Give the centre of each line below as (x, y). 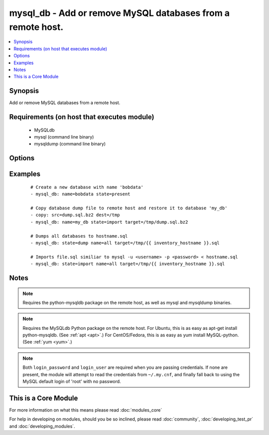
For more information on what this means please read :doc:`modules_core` (86, 410)
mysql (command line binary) (64, 137)
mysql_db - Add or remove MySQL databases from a (120, 13)
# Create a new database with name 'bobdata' (87, 187)
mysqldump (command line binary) (70, 144)
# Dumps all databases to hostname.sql (79, 236)
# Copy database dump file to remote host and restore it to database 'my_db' (129, 208)
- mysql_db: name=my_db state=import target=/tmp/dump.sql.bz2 (109, 222)
